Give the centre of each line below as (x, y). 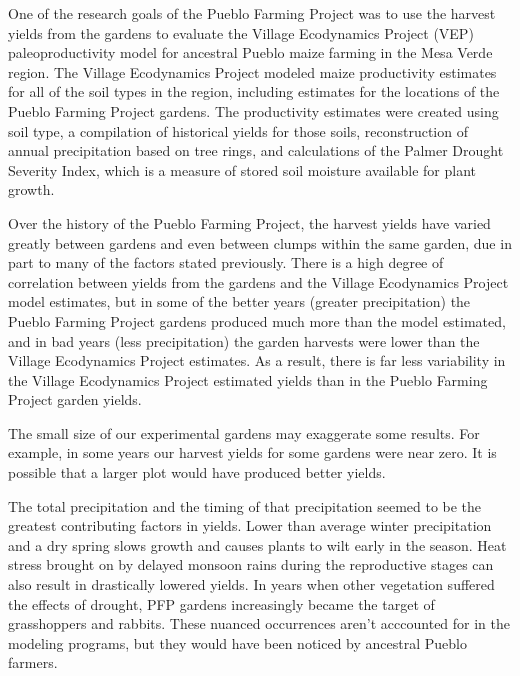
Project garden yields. (75, 399)
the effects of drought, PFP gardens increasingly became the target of (221, 603)
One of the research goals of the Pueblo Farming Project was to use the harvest (252, 13)
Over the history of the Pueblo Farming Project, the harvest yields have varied (249, 222)
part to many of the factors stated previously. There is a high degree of (226, 262)
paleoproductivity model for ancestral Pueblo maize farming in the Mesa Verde (250, 52)
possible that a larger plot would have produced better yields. (197, 472)
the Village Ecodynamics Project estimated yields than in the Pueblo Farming (248, 379)
